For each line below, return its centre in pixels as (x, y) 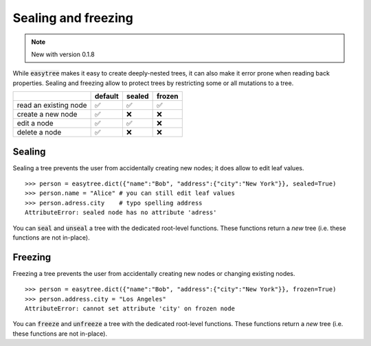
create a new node (47, 115)
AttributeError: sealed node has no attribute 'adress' (121, 212)
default (107, 96)
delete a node (39, 132)
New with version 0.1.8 (63, 54)
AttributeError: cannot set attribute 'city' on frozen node (130, 309)
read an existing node (52, 105)
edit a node (35, 124)
